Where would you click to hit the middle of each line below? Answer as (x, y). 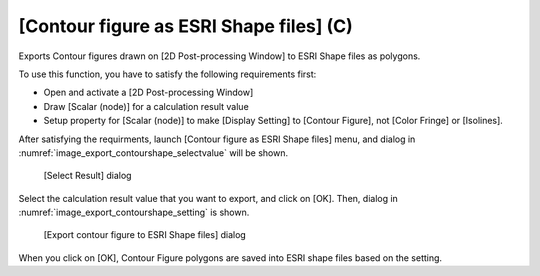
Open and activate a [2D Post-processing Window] (148, 92)
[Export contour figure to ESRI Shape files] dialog (145, 235)
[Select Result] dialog (87, 176)
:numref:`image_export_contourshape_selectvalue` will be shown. (153, 152)
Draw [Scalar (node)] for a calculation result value (146, 106)
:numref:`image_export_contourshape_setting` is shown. (134, 212)
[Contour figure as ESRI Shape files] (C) (186, 26)
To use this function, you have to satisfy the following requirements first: (167, 74)
